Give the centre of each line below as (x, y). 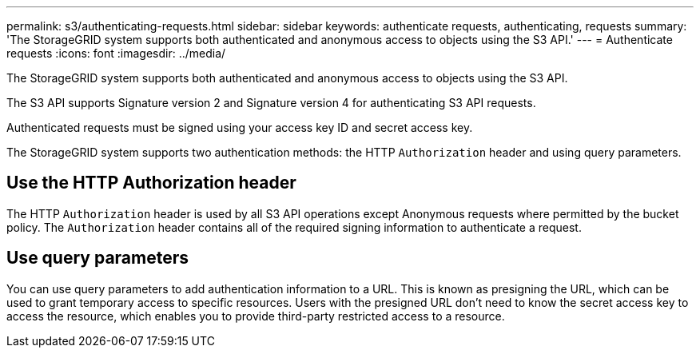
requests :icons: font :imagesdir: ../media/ (116, 53)
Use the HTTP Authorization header (151, 183)
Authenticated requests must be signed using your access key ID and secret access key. (240, 127)
